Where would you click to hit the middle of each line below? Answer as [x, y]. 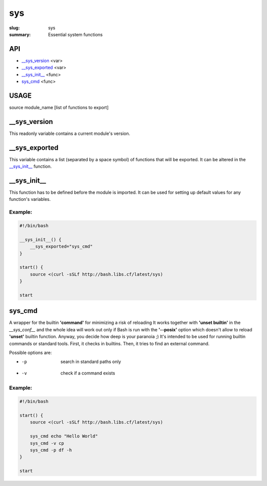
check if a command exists [88, 373]
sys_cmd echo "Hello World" [64, 436]
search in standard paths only [91, 362]
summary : [20, 34]
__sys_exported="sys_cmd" [61, 246]
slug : [14, 28]
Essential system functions [75, 34]
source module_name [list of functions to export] [59, 107]
